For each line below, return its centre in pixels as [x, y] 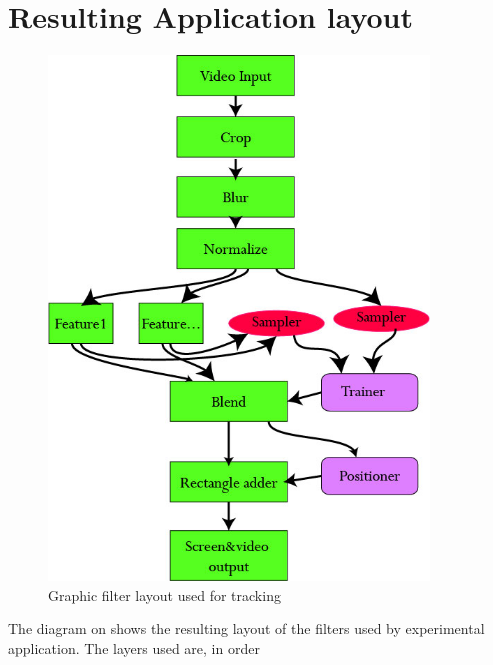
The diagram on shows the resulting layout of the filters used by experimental [246, 628]
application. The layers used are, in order [134, 647]
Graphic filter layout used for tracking [164, 594]
